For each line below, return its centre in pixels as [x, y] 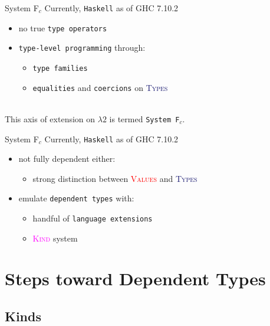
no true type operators [63, 27]
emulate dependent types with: [76, 198]
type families [60, 68]
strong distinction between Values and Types [115, 178]
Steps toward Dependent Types [135, 278]
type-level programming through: [82, 48]
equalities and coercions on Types [100, 87]
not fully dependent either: [67, 159]
